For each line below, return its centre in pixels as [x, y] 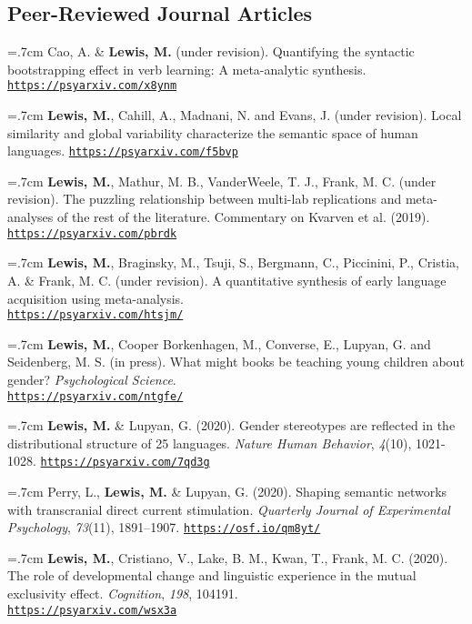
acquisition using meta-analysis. [95, 298]
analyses [30, 217]
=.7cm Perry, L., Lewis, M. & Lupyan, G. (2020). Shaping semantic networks [227, 492]
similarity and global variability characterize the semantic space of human [213, 132]
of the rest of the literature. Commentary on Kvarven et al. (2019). [243, 217]
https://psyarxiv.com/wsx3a [92, 610]
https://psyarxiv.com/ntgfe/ [95, 396]
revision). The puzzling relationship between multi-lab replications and [205, 199]
